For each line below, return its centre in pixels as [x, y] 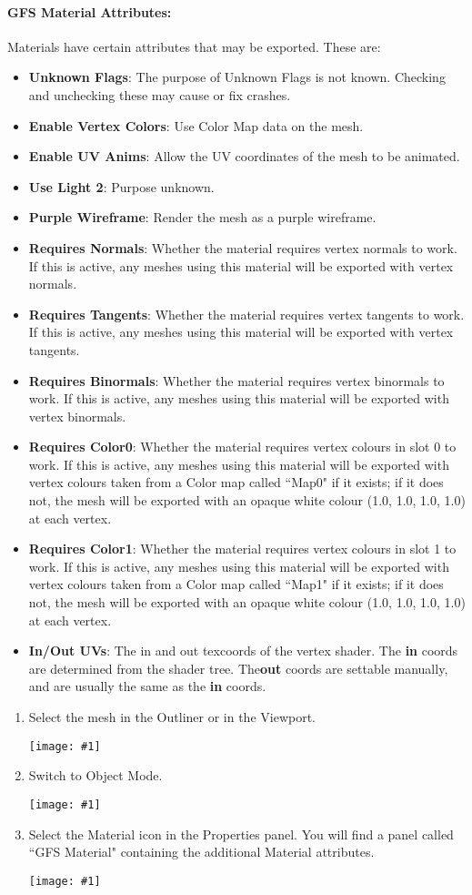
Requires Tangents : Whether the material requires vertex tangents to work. [246, 314]
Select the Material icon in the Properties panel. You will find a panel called [241, 834]
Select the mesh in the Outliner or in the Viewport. [172, 717]
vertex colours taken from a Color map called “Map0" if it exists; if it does [236, 482]
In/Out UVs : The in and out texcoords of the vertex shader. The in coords [243, 651]
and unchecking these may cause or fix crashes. [160, 94]
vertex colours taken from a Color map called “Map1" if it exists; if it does [236, 584]
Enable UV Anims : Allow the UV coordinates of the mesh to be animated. [244, 156]
